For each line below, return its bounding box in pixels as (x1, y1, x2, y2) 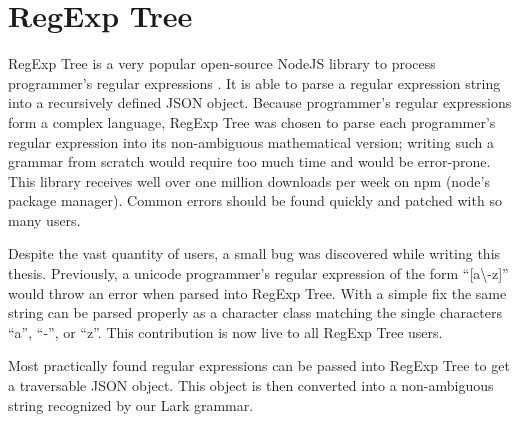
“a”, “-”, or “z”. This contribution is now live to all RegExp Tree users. (8, 321, 443, 342)
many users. (8, 209, 81, 230)
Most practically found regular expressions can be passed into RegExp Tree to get (8, 355, 510, 376)
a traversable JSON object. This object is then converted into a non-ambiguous (8, 375, 494, 396)
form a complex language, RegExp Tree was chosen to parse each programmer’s (8, 111, 496, 132)
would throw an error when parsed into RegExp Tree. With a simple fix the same (8, 282, 507, 303)
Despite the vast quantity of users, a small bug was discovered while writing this (8, 243, 501, 264)
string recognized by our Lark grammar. (8, 394, 254, 415)
